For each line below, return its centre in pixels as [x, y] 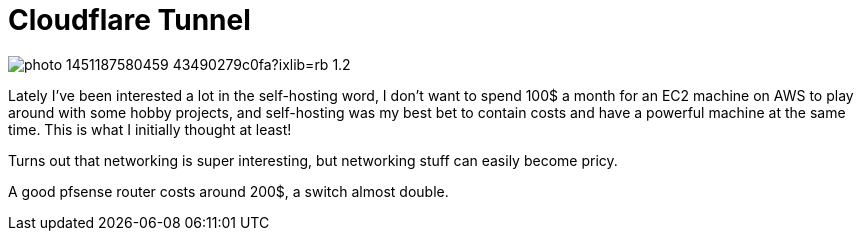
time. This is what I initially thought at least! [150, 129]
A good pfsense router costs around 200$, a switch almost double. [228, 191]
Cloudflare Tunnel [129, 20]
